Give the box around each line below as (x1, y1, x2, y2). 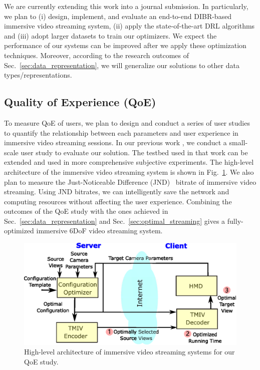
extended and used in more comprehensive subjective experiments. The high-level (4, 157, 254, 167)
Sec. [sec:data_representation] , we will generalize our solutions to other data (4, 60, 239, 70)
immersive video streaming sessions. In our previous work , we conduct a (4, 137, 227, 148)
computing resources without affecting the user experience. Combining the (4, 196, 232, 206)
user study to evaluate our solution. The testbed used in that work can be (21, 147, 248, 157)
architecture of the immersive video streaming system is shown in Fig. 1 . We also (4, 166, 254, 177)
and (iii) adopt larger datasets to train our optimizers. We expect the (4, 30, 217, 41)
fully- (227, 215, 243, 226)
